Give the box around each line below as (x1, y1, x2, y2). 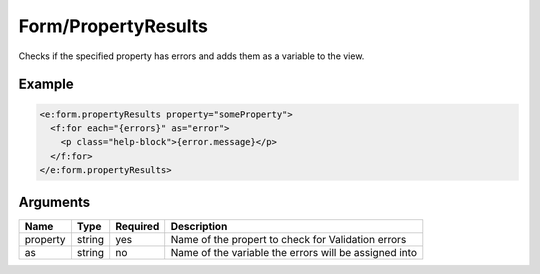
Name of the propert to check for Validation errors (170, 232, 407, 246)
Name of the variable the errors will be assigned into (170, 245, 417, 259)
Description (170, 219, 228, 233)
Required (115, 219, 160, 233)
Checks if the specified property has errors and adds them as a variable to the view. (18, 50, 365, 62)
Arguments (18, 193, 91, 210)
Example (18, 76, 74, 93)
